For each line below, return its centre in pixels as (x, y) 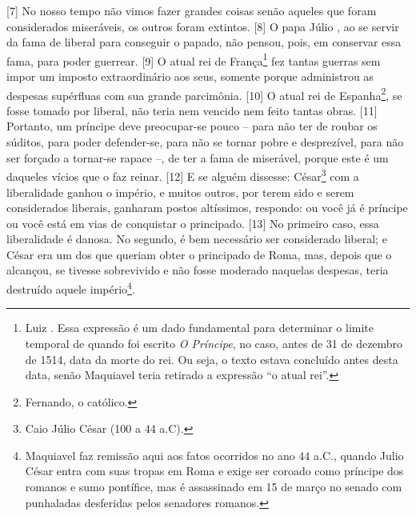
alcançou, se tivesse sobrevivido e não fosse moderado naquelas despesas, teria (198, 270)
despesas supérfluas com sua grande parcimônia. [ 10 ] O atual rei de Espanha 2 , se (204, 94)
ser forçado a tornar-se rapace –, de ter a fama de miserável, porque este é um (198, 157)
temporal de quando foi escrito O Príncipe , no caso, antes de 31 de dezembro (214, 343)
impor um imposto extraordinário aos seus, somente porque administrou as (190, 76)
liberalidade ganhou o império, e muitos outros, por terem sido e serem (180, 192)
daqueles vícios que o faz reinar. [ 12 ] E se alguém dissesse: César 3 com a (183, 175)
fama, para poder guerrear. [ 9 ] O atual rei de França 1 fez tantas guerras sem (194, 59)
